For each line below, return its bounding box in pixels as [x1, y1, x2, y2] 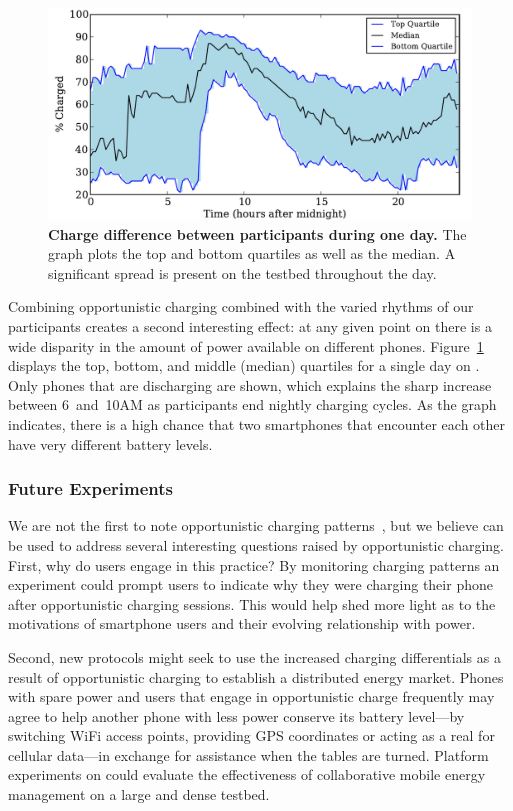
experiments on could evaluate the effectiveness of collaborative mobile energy [8, 764, 486, 785]
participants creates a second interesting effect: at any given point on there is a [8, 315, 492, 336]
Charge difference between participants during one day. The [48, 223, 467, 244]
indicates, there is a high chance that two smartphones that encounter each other [8, 413, 506, 434]
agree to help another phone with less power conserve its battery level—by [8, 705, 465, 726]
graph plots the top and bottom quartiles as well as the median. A [48, 243, 456, 264]
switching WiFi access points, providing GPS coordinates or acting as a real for [8, 725, 495, 746]
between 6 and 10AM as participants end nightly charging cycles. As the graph [8, 394, 497, 415]
